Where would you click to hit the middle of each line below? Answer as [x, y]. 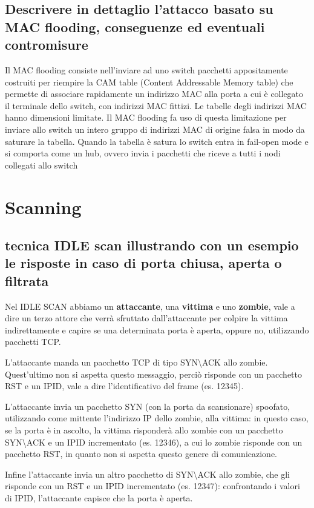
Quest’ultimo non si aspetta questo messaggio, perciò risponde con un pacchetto [153, 374]
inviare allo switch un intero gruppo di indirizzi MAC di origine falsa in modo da [155, 129]
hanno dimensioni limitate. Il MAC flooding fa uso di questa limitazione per [146, 117]
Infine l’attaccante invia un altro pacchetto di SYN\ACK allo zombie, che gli [147, 474]
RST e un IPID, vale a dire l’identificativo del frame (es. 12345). [124, 386]
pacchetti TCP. [33, 342]
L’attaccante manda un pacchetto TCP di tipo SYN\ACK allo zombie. [136, 362]
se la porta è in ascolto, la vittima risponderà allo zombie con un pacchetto [144, 430]
